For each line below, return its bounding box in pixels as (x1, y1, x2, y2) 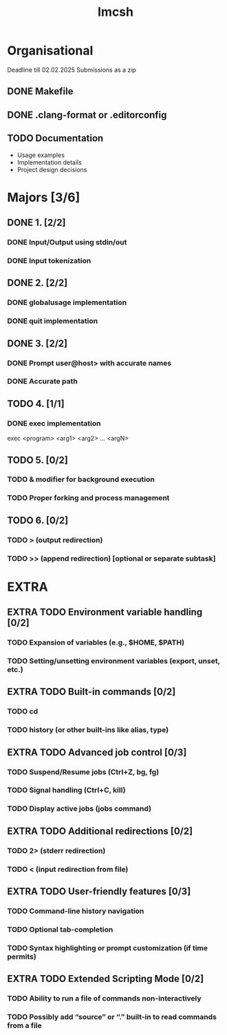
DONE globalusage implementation (7, 297, 127, 307)
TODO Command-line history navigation (7, 906, 144, 916)
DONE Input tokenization (7, 255, 91, 265)
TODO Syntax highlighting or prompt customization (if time (7, 943, 208, 952)
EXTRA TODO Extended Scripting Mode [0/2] (7, 973, 204, 985)
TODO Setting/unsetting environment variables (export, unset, (7, 656, 220, 665)
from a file (7, 1021, 43, 1030)
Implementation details (17, 158, 83, 166)
